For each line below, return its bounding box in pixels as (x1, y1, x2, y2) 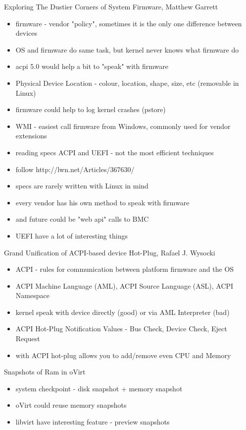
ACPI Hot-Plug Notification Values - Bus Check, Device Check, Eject (15, 323, 227, 334)
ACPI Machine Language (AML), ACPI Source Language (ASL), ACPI (15, 280, 234, 291)
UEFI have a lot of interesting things (15, 230, 128, 241)
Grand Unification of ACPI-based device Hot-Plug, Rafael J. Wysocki (4, 247, 215, 257)
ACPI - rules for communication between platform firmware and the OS (15, 264, 234, 274)
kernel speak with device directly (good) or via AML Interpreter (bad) (15, 307, 230, 317)
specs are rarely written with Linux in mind (15, 181, 148, 191)
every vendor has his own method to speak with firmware (15, 197, 190, 207)
